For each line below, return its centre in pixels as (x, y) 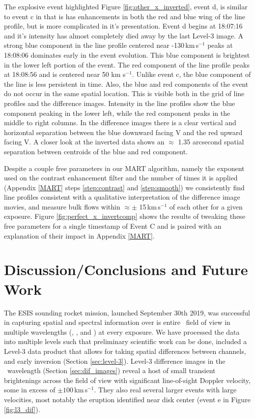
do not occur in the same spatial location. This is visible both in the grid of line (124, 93)
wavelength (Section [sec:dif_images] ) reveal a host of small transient (111, 370)
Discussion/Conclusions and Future (126, 269)
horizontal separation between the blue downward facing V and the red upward (123, 132)
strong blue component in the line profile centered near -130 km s (101, 45)
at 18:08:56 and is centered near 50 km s (65, 74)
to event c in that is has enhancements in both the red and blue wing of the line (125, 16)
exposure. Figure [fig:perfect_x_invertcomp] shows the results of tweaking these (125, 216)
